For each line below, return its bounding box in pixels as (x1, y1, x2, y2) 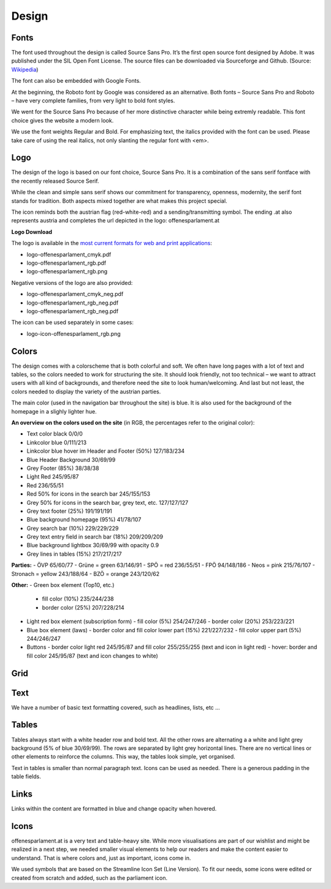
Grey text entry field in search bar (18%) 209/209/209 (26, 533, 164, 540)
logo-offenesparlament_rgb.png (26, 268, 108, 275)
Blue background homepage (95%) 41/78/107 (26, 516, 142, 523)
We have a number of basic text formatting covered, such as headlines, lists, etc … (11, 703, 220, 711)
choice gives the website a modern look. (11, 116, 114, 124)
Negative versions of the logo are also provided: (11, 279, 133, 286)
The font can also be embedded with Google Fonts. (11, 77, 141, 85)
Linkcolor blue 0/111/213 (26, 439, 87, 446)
